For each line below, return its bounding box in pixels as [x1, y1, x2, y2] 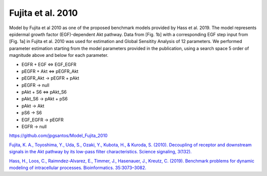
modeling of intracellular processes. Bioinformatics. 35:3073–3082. [9, 165, 146, 171]
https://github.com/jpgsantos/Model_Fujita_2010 [9, 132, 108, 138]
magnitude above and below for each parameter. [9, 52, 109, 58]
